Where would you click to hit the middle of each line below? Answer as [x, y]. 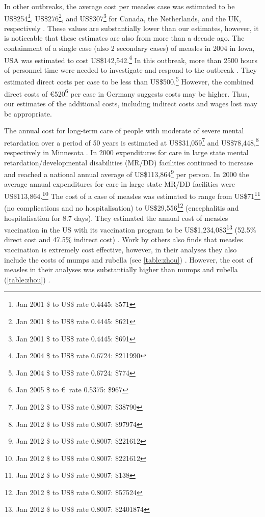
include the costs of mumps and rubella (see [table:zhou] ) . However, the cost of [128, 259]
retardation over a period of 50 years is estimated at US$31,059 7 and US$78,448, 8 [131, 141]
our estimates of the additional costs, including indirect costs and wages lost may [131, 103]
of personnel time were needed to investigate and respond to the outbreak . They [131, 69]
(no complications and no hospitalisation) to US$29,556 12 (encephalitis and [122, 207]
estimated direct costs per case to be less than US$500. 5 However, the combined [129, 81]
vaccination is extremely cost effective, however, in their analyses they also [121, 249]
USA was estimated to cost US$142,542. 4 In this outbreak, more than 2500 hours [131, 59]
